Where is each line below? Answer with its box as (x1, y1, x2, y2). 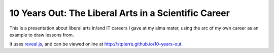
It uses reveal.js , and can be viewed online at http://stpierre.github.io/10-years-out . (9, 41, 183, 47)
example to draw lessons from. (9, 31, 74, 37)
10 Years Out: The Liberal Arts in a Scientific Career (9, 7, 230, 18)
